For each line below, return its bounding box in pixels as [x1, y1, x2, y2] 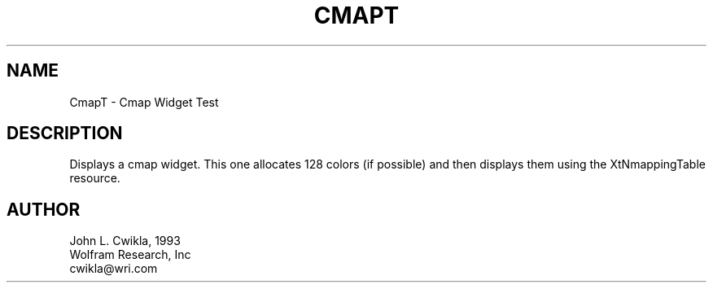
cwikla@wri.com [69, 261, 158, 276]
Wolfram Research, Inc [69, 247, 191, 262]
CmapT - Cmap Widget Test [69, 94, 219, 109]
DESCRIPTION [7, 123, 123, 144]
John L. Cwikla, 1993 [69, 234, 181, 248]
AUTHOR [7, 199, 81, 220]
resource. [69, 171, 120, 186]
